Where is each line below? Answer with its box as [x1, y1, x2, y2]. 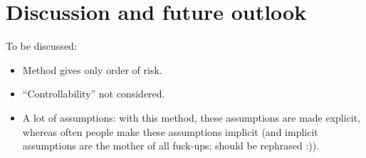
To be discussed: [6, 38, 77, 53]
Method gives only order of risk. [22, 62, 162, 77]
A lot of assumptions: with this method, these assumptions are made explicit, [22, 110, 361, 125]
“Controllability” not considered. [22, 86, 165, 101]
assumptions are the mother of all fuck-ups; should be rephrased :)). [22, 138, 320, 153]
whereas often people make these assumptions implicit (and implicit [22, 124, 318, 139]
